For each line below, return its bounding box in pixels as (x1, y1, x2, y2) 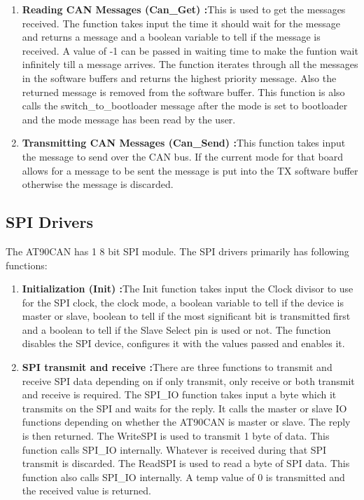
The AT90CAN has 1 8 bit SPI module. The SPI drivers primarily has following (6, 243, 349, 258)
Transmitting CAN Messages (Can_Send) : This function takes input (22, 135, 346, 150)
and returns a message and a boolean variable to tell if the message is (22, 29, 321, 44)
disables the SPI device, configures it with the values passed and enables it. (22, 336, 345, 351)
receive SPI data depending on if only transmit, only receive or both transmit (22, 373, 355, 388)
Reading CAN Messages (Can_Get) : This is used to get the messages (22, 2, 346, 16)
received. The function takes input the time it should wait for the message (22, 15, 340, 30)
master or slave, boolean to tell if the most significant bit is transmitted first (22, 309, 351, 323)
